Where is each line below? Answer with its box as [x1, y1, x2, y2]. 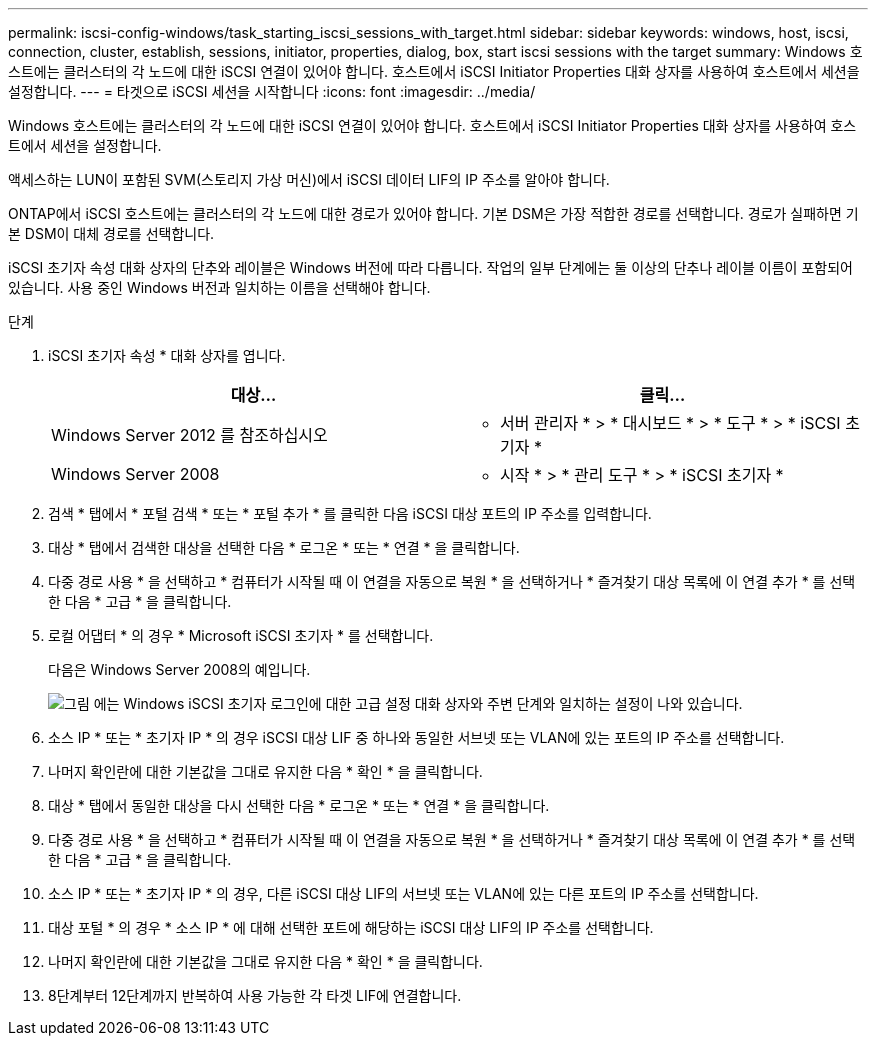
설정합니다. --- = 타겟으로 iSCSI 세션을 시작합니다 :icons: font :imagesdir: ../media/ [8, 83, 536, 100]
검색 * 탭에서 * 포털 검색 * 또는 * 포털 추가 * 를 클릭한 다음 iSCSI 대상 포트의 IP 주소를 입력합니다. [48, 505, 652, 522]
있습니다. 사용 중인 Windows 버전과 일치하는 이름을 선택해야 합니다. [8, 279, 431, 296]
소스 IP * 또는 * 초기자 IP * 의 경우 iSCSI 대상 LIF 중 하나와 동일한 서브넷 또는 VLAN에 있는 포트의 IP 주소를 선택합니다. [48, 729, 785, 746]
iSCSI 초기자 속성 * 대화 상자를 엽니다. [48, 347, 286, 364]
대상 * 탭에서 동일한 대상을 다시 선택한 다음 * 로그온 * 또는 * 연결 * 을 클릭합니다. [48, 797, 550, 814]
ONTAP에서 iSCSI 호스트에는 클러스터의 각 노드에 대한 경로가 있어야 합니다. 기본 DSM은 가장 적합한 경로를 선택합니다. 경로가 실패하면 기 [8, 205, 859, 222]
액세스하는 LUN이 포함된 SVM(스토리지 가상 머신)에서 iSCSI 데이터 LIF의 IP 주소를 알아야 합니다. [8, 171, 610, 188]
